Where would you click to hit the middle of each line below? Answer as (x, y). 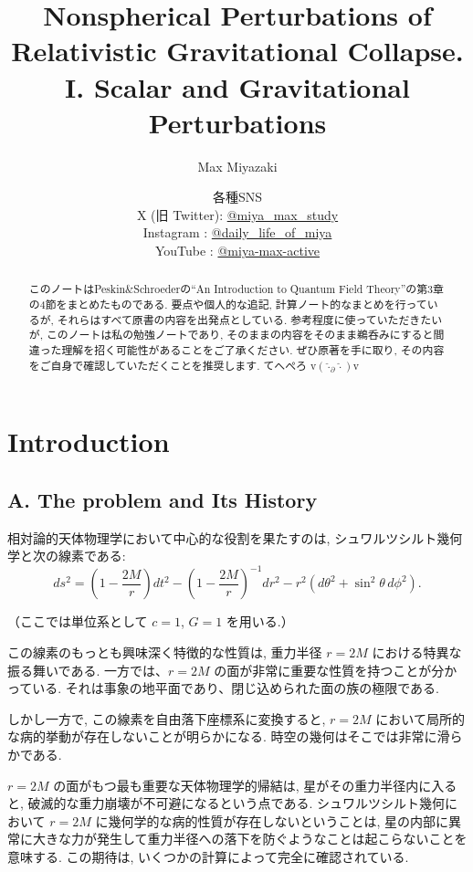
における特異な (417, 652)
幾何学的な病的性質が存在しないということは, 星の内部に (279, 820)
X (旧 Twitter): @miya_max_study (237, 214)
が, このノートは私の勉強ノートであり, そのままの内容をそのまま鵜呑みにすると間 (236, 335)
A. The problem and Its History (163, 499)
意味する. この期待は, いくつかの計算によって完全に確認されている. (208, 856)
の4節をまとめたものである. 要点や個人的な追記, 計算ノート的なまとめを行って (228, 305)
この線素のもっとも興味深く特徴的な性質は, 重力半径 (165, 652)
